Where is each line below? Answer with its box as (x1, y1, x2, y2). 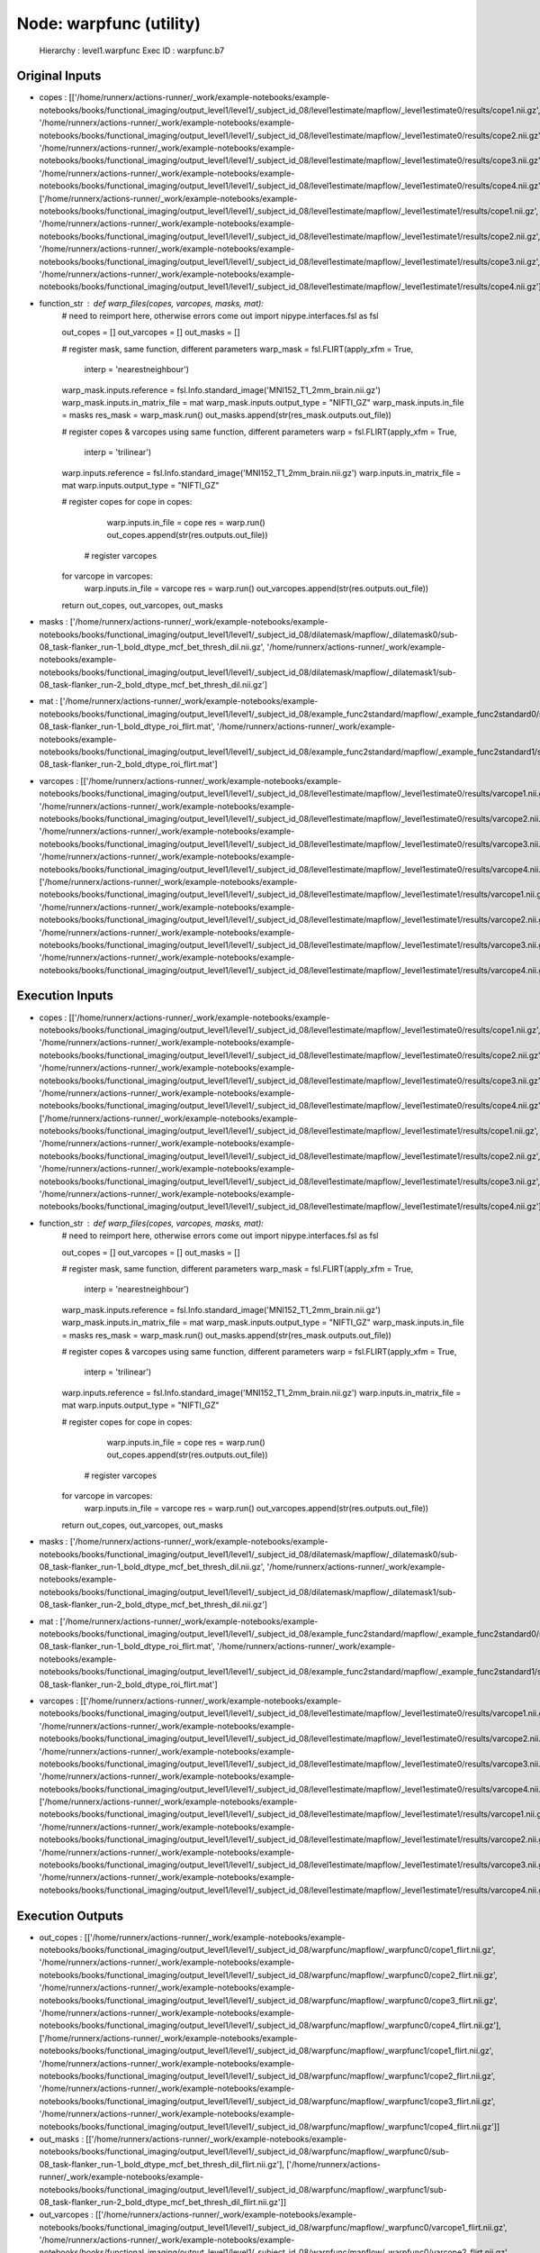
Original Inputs (16, 68, 102, 84)
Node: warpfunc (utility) (16, 14, 202, 33)
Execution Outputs (16, 1908, 124, 1923)
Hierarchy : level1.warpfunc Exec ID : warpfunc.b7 (39, 45, 225, 56)
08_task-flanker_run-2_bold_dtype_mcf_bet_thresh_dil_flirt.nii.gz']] (39, 2196, 287, 2207)
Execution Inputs (16, 988, 114, 1004)
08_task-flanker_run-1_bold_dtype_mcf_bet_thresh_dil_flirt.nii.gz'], (39, 2158, 285, 2169)
